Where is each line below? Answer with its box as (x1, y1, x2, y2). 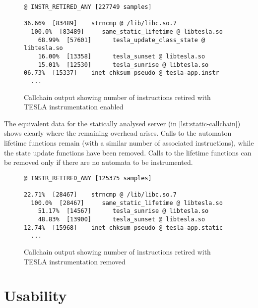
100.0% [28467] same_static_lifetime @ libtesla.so (31, 199, 223, 206)
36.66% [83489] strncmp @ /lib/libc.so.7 (24, 20, 177, 27)
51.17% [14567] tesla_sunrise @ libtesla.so (38, 207, 209, 215)
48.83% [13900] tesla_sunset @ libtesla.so (38, 216, 205, 223)
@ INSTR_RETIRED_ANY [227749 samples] (24, 3, 152, 10)
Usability (4, 285, 67, 306)
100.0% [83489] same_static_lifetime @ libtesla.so (31, 28, 223, 35)
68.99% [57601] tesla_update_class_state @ (38, 36, 205, 44)
